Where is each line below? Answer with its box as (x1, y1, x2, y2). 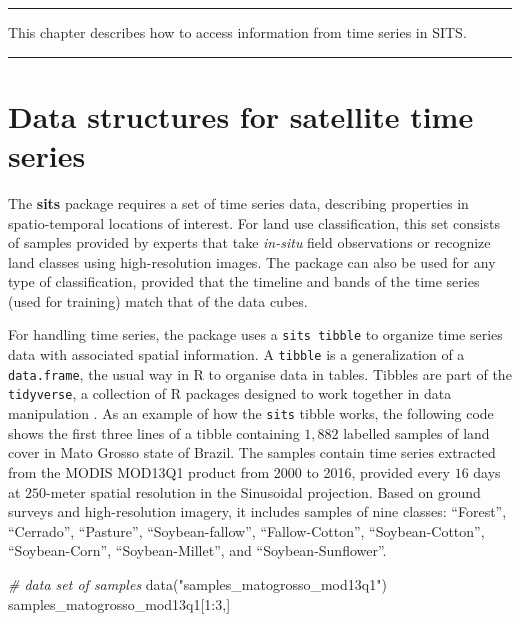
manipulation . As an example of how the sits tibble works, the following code (8, 403, 494, 424)
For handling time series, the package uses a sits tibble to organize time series (8, 324, 503, 345)
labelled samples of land (343, 422, 490, 443)
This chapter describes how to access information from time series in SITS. (8, 22, 467, 42)
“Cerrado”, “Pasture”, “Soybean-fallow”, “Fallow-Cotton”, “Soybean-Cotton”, (8, 520, 485, 541)
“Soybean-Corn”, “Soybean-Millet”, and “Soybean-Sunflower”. (8, 540, 387, 561)
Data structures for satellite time (8, 95, 474, 136)
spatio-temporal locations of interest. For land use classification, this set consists (8, 212, 500, 233)
